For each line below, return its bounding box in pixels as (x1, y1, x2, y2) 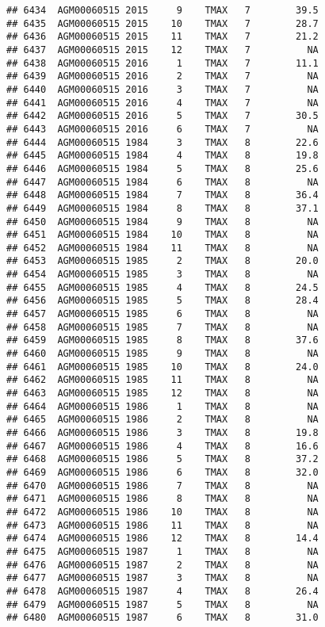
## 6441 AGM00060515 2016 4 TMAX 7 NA (6, 97, 319, 109)
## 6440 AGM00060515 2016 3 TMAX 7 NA (6, 83, 319, 95)
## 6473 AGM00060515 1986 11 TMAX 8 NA (6, 519, 319, 531)
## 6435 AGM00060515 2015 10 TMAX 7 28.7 (6, 17, 319, 29)
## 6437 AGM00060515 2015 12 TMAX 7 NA (6, 44, 319, 55)
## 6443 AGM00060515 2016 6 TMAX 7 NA (6, 123, 319, 135)
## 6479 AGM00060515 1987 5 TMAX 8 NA (6, 598, 319, 610)
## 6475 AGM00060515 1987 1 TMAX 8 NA (6, 545, 319, 557)
